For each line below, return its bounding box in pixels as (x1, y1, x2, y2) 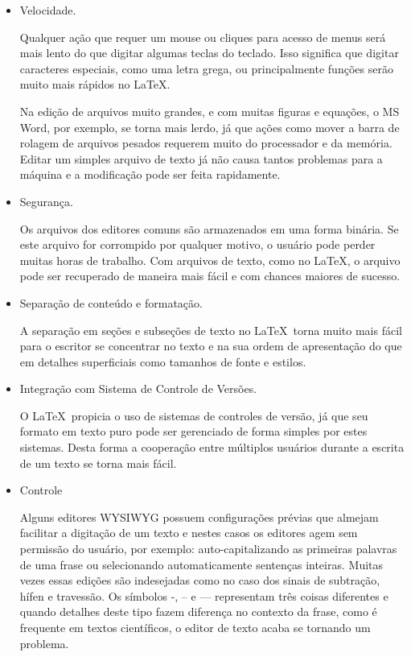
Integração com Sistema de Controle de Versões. (19, 380, 257, 397)
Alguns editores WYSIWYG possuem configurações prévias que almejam (19, 508, 379, 525)
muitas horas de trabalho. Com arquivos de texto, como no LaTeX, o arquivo (19, 251, 401, 268)
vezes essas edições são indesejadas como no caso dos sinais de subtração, (19, 572, 380, 589)
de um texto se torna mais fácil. (19, 454, 177, 471)
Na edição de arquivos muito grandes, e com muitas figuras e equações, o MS (19, 102, 400, 119)
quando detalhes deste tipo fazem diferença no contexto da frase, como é (19, 603, 377, 620)
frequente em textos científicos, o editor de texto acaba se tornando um (19, 619, 371, 635)
